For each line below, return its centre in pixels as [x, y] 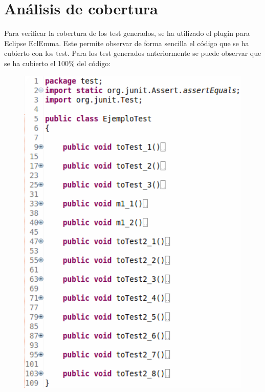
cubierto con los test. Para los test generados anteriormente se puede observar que [133, 53]
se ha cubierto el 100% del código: [58, 63]
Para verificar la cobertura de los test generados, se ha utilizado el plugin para [127, 33]
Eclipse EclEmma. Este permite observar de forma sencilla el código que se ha [127, 43]
